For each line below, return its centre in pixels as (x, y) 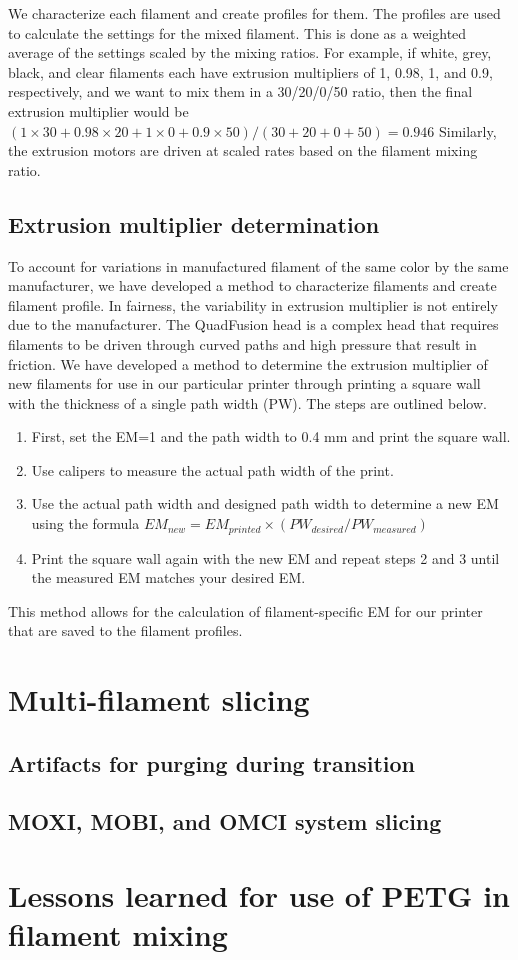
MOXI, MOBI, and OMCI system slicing (225, 821)
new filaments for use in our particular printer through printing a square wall (244, 383)
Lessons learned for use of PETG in (259, 895)
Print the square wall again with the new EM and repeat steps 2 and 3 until (265, 557)
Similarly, (467, 130)
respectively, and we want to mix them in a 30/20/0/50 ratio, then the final (240, 91)
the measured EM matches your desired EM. (168, 577)
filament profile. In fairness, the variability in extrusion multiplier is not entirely (253, 304)
